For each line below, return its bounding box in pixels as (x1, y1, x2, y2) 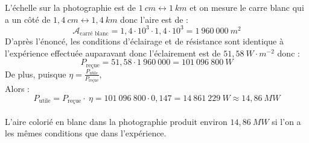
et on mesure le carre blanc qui (190, 1, 304, 13)
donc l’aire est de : (120, 13, 188, 25)
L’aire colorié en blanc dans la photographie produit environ (5, 115, 228, 127)
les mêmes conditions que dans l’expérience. (5, 127, 167, 139)
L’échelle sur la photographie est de (5, 1, 136, 13)
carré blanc (80, 31, 109, 37)
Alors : (5, 82, 30, 95)
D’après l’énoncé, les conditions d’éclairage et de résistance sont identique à (5, 35, 284, 47)
